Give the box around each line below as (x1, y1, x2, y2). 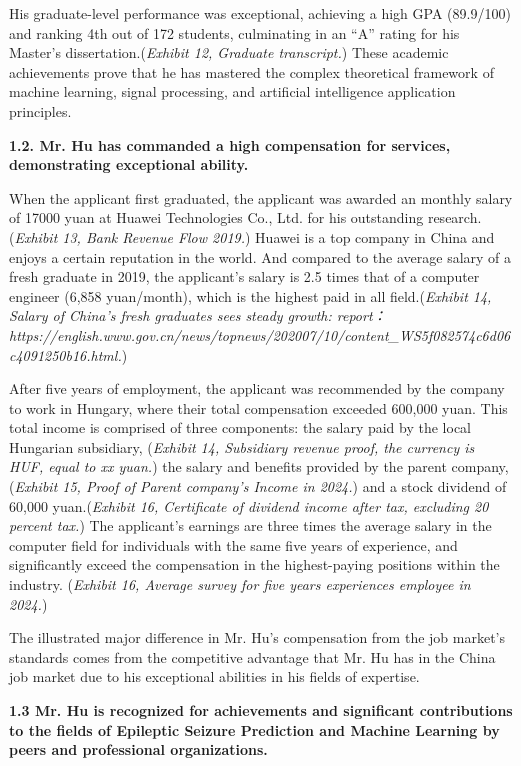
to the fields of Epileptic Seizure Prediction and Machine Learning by (9, 719, 500, 740)
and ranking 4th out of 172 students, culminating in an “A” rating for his (9, 22, 460, 43)
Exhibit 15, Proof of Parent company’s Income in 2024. (14, 476, 353, 497)
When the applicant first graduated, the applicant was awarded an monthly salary (9, 187, 513, 208)
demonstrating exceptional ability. (9, 154, 249, 175)
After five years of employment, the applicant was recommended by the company (9, 378, 505, 399)
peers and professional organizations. (9, 739, 268, 760)
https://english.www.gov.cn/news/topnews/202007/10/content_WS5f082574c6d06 (9, 324, 511, 345)
